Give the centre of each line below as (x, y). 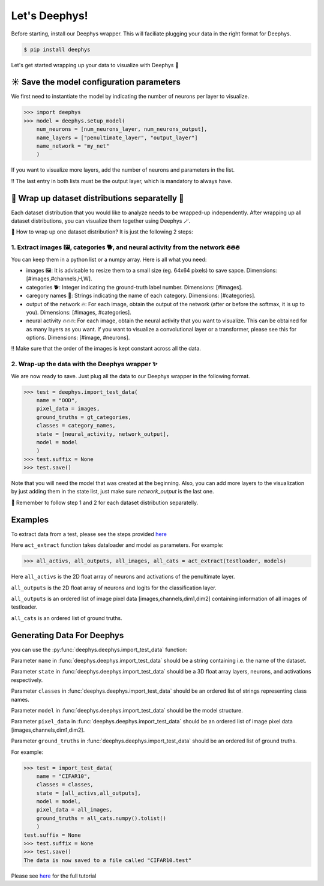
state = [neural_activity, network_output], (103, 434)
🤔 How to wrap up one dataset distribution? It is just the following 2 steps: (102, 232)
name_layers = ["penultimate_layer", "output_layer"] (117, 137)
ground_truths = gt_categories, (84, 417)
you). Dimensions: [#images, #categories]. (79, 312)
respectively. (27, 680)
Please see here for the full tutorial (54, 876)
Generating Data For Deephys (67, 635)
